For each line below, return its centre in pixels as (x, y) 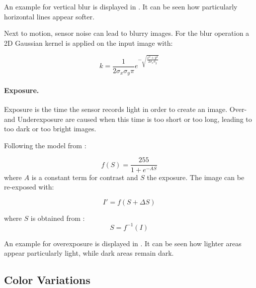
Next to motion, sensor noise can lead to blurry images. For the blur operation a (127, 33)
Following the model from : (45, 145)
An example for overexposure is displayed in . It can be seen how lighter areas (123, 243)
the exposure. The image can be (196, 177)
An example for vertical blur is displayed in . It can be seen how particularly (121, 6)
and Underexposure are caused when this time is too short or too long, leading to (128, 119)
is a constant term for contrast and (85, 177)
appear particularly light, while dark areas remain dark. (89, 253)
